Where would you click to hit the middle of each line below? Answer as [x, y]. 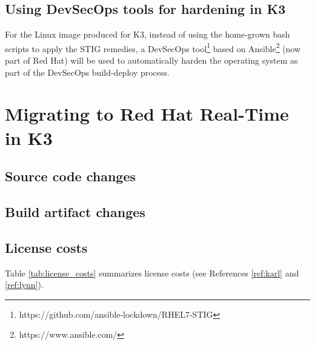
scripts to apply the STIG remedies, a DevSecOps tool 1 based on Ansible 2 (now [153, 47]
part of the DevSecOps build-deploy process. [87, 72]
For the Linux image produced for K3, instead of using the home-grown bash [148, 34]
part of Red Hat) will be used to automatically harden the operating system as [151, 60]
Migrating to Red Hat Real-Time [147, 114]
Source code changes [71, 176]
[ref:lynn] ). [24, 285]
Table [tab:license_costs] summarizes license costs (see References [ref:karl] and [152, 273]
